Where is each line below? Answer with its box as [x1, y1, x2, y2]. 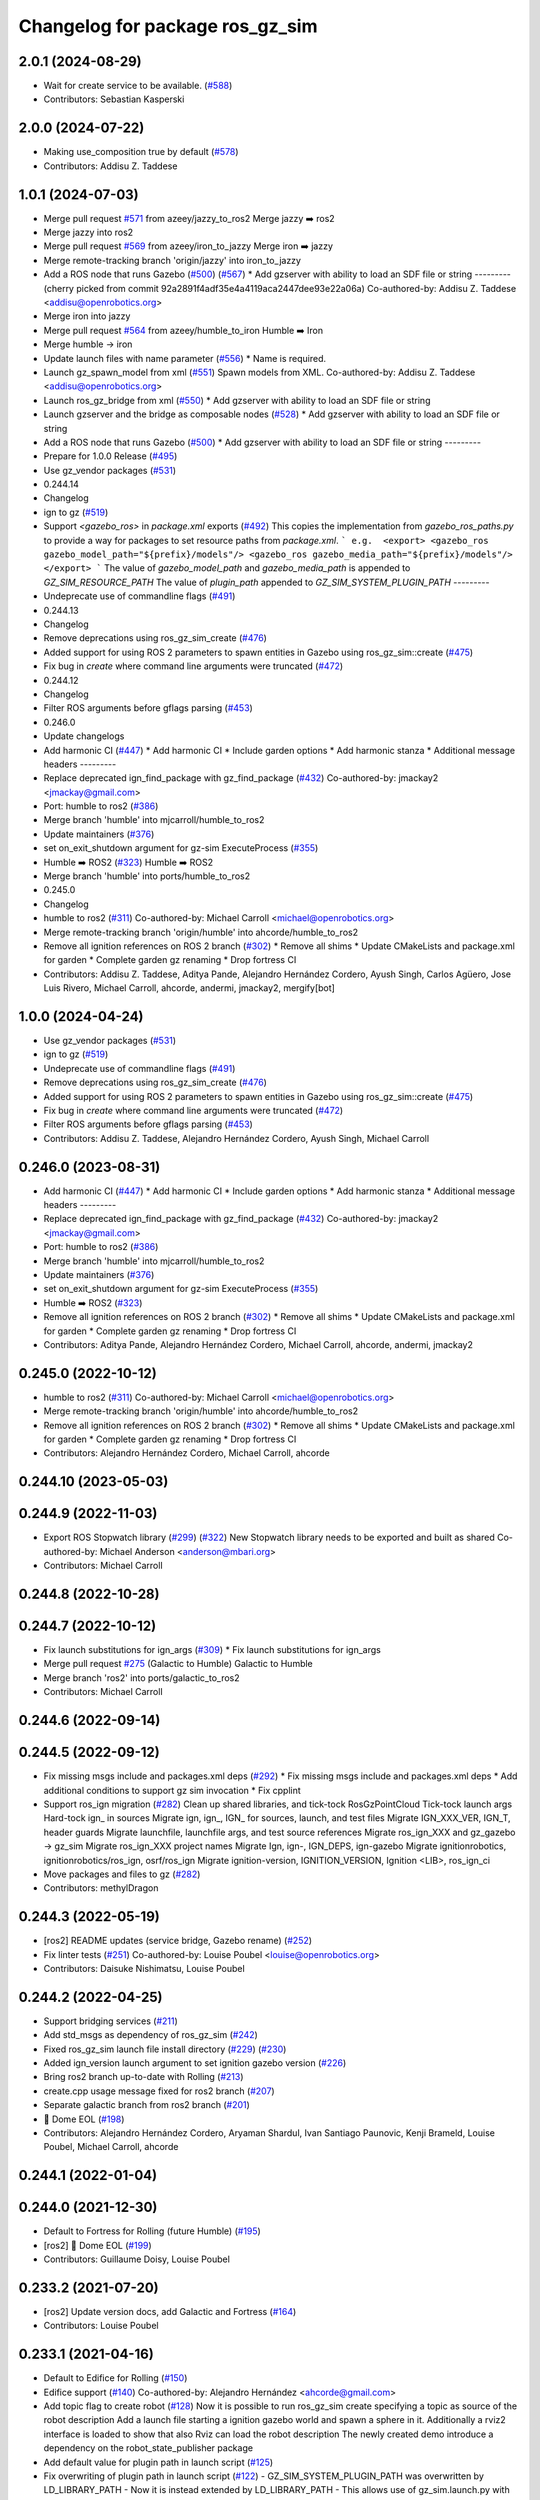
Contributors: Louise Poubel [43, 2320, 159, 2332]
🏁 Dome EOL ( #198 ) [43, 2113, 125, 2125]
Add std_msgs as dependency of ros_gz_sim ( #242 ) [43, 2029, 259, 2041]
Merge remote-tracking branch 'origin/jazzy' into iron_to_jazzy [43, 254, 302, 266]
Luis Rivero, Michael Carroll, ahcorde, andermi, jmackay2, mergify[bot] [43, 982, 335, 994]
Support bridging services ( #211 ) [43, 2015, 179, 2027]
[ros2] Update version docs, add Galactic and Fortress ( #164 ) [43, 2306, 297, 2318]
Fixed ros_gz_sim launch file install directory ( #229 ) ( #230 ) [43, 2043, 287, 2055]
